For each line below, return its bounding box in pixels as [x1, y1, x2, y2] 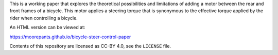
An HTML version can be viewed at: [9, 24, 85, 31]
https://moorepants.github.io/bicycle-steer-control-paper [9, 34, 131, 40]
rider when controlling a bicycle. [9, 15, 78, 21]
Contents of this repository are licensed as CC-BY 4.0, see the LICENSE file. [9, 43, 171, 49]
